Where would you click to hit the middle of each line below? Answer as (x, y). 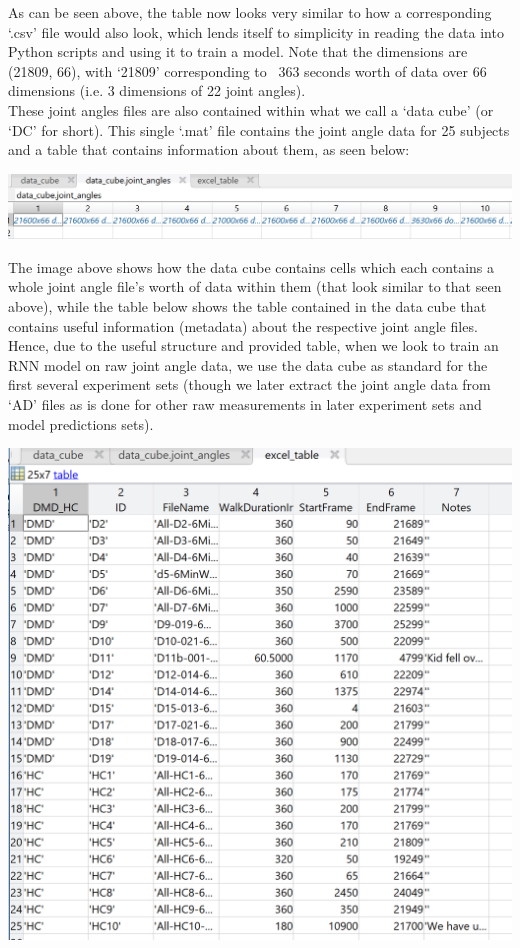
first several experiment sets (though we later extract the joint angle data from (249, 384)
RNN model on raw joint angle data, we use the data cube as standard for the (248, 364)
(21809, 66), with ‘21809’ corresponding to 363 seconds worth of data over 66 (247, 70)
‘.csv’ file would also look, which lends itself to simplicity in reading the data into (256, 31)
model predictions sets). (81, 423)
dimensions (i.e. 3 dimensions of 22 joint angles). (157, 90)
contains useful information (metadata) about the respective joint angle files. (243, 325)
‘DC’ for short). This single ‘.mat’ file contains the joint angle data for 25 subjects (259, 129)
